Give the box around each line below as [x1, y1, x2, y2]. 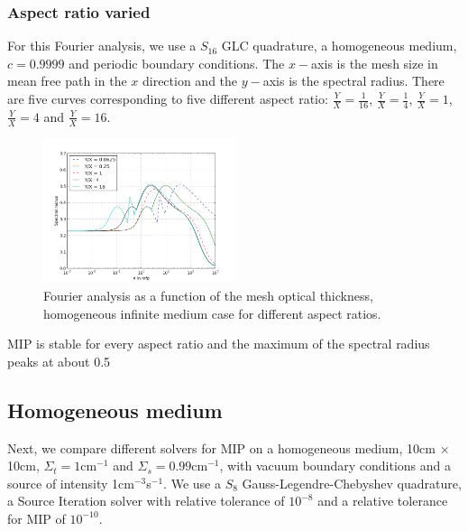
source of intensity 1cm [7, 473, 134, 492]
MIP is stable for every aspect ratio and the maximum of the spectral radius [7, 334, 430, 353]
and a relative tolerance [317, 491, 448, 510]
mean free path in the [7, 71, 127, 90]
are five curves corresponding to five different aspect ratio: [7, 89, 328, 107]
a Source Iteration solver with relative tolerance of [7, 491, 285, 510]
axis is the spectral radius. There [262, 71, 445, 90]
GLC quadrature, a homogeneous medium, [221, 36, 457, 55]
